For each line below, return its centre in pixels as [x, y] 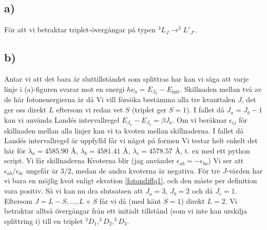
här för [15, 150]
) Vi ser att [226, 160]
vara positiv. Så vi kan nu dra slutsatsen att [74, 191]
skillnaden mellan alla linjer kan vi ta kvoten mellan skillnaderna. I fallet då [124, 130]
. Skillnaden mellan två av [221, 89]
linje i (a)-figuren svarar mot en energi [64, 89]
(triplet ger [149, 110]
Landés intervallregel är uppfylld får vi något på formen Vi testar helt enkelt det [131, 140]
